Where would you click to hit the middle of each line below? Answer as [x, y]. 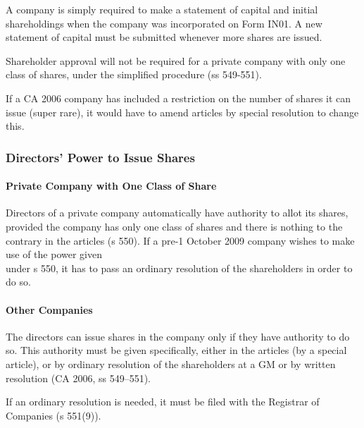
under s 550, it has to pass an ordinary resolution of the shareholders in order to [179, 268]
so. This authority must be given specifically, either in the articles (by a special [176, 350]
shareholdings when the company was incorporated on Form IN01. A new [164, 23]
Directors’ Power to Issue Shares [100, 157]
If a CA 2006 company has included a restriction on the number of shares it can [178, 98]
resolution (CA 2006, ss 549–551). [78, 378]
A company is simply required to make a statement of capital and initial [162, 9]
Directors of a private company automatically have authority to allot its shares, [177, 213]
